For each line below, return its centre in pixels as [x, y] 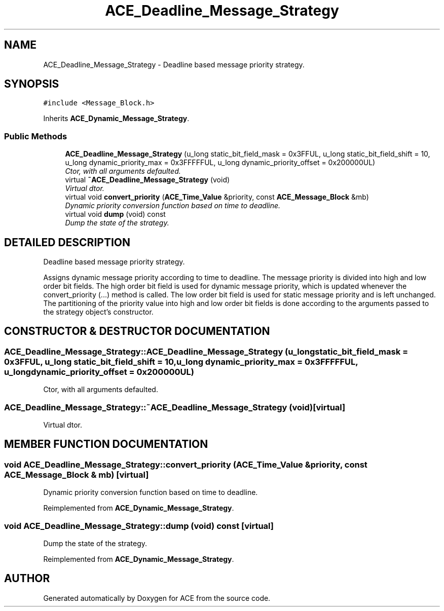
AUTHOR [27, 579]
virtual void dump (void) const [115, 214]
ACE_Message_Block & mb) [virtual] [77, 474]
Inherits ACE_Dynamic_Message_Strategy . [116, 119]
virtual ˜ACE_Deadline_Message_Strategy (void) [147, 180]
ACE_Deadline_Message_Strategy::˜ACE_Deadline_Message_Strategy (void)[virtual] [175, 407]
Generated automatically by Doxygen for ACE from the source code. [157, 598]
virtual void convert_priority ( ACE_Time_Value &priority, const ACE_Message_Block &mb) [217, 197]
